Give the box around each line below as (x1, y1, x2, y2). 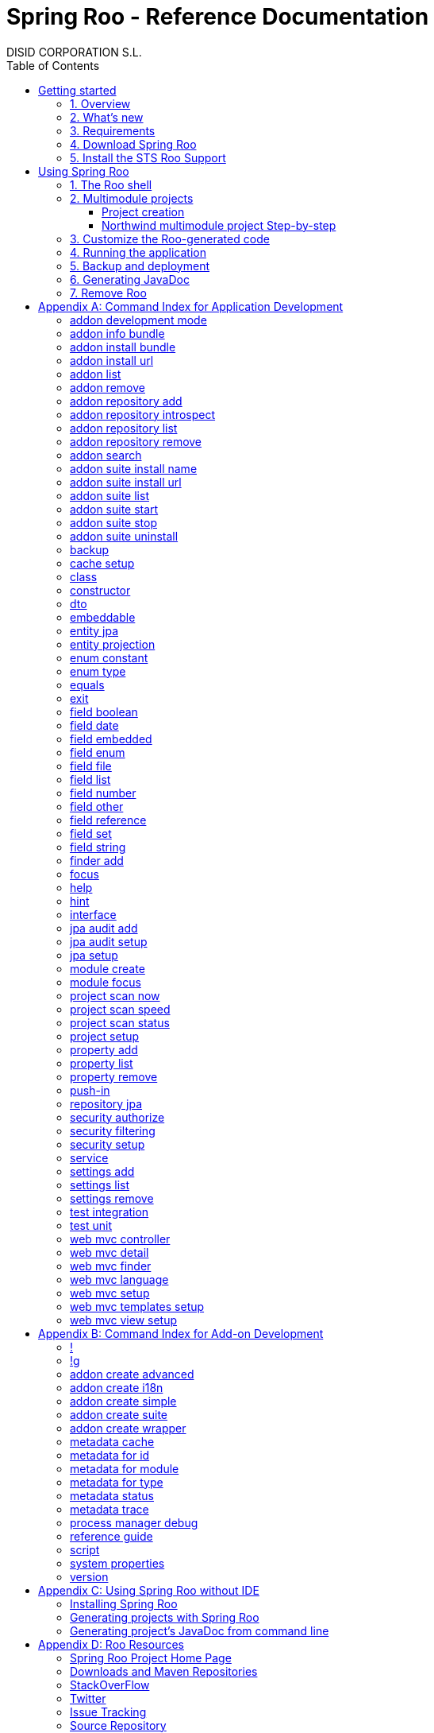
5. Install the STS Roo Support (70, 150, 226, 165)
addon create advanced (70, 1367, 194, 1381)
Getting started (38, 83, 117, 97)
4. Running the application (70, 245, 206, 259)
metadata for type (70, 1475, 163, 1489)
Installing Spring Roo (70, 1596, 178, 1611)
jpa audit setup (70, 934, 148, 948)
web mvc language (70, 1272, 169, 1286)
